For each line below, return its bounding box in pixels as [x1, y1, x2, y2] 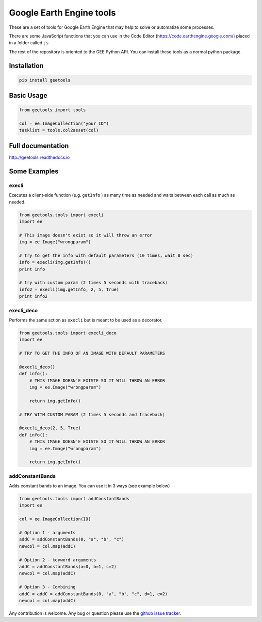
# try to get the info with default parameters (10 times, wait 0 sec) [19, 252, 194, 258]
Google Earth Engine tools [9, 7, 116, 18]
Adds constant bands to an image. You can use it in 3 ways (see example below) [9, 483, 170, 489]
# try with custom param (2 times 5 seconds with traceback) [19, 280, 168, 286]
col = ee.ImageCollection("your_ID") [19, 121, 109, 126]
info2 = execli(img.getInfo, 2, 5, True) [19, 286, 119, 292]
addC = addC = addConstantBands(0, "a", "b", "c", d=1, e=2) [19, 591, 168, 597]
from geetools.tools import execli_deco [19, 330, 116, 336]
